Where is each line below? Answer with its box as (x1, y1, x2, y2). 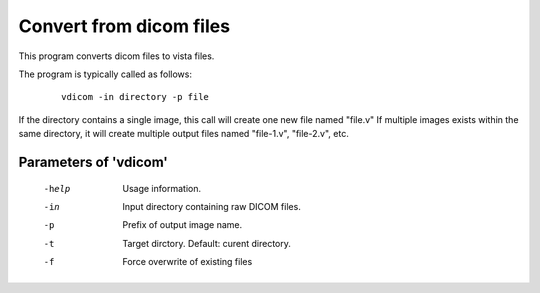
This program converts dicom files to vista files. (18, 50, 215, 62)
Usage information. (122, 182, 202, 194)
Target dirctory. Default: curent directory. (122, 237, 292, 249)
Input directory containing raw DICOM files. (122, 200, 302, 212)
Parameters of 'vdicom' (18, 153, 169, 170)
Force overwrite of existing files (122, 256, 253, 268)
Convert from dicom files (18, 15, 230, 37)
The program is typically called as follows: (18, 68, 192, 80)
